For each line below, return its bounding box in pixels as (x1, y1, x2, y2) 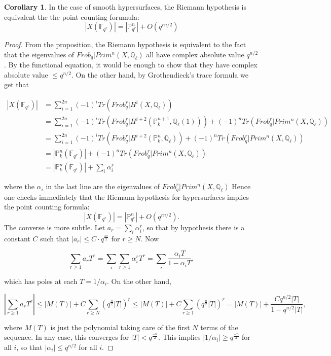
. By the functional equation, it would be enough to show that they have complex (4, 59, 258, 70)
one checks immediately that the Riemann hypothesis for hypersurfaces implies (4, 191, 249, 202)
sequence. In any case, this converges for (4, 332, 129, 342)
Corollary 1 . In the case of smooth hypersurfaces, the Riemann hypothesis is (4, 2, 246, 12)
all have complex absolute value (146, 49, 244, 59)
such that (40, 233, 69, 243)
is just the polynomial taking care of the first (50, 322, 190, 332)
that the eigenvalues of (4, 49, 75, 59)
